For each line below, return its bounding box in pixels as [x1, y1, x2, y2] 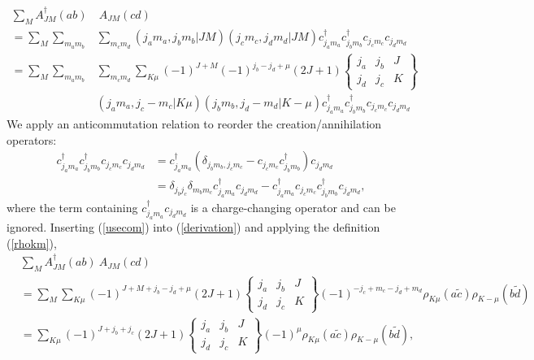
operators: [7, 131, 57, 148]
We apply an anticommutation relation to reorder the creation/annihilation [7, 115, 382, 132]
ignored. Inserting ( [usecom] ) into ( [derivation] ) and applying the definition [7, 219, 380, 236]
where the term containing [7, 198, 138, 215]
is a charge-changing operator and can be [190, 198, 396, 215]
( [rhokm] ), [7, 234, 57, 251]
